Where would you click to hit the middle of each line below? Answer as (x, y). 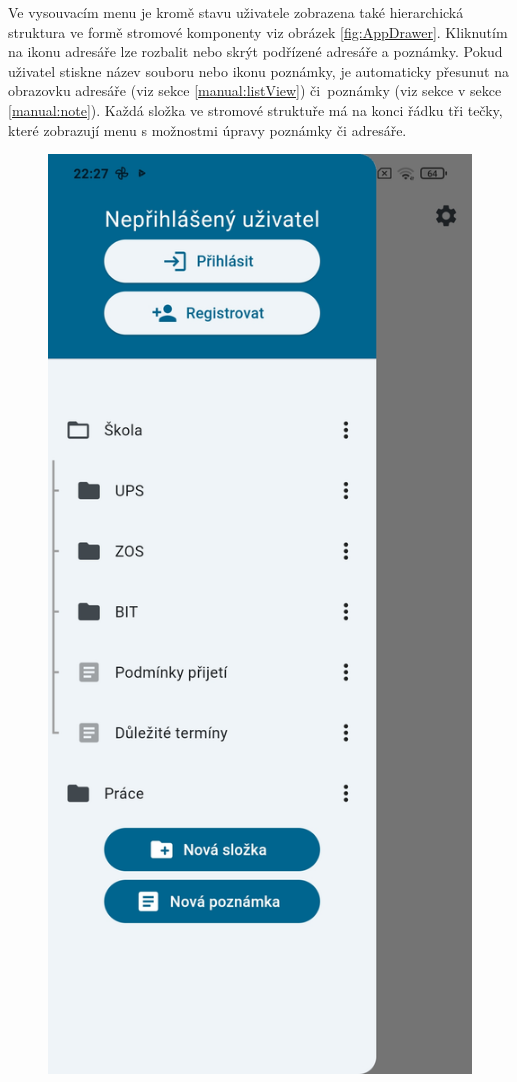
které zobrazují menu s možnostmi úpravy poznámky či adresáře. (207, 129)
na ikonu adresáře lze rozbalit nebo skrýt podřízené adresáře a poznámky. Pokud (255, 51)
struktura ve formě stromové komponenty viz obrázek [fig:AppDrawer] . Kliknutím (258, 31)
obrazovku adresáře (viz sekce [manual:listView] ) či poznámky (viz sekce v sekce (255, 90)
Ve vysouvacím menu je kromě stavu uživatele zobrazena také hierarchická (236, 12)
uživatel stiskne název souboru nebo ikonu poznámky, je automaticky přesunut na (258, 70)
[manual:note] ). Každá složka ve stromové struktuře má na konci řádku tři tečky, (255, 109)
